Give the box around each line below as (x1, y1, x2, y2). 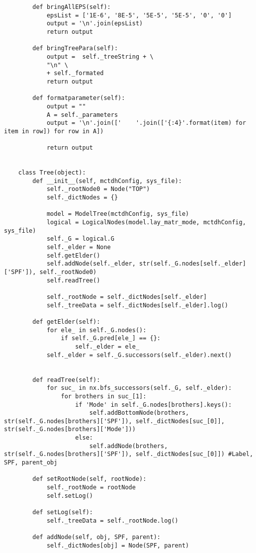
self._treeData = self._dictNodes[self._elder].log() (46, 301, 229, 309)
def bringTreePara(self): (32, 45, 118, 52)
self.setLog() (46, 492, 93, 499)
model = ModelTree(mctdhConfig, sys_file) (46, 210, 189, 218)
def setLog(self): (32, 509, 93, 516)
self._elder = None (46, 244, 111, 251)
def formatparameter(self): (32, 94, 125, 102)
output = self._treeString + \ (46, 53, 154, 60)
